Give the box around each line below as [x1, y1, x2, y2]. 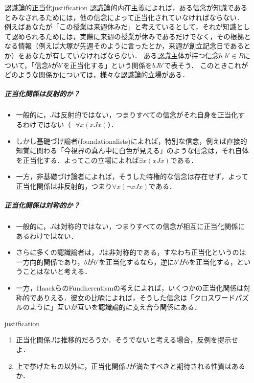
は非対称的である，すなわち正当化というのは [102, 247, 246, 257]
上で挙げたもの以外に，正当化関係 [16, 360, 126, 371]
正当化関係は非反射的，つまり [16, 180, 112, 191]
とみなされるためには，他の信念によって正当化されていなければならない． [4, 12, 244, 22]
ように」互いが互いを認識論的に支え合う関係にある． [29, 302, 201, 312]
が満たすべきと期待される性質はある [129, 360, 245, 371]
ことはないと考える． [23, 266, 92, 276]
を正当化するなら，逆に [99, 256, 174, 267]
